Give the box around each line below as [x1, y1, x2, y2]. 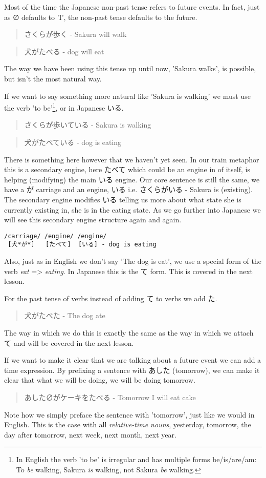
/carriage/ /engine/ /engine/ [4, 232, 107, 240]
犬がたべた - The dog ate [24, 310, 105, 321]
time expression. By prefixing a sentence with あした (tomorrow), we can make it [4, 364, 260, 375]
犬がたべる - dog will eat [24, 46, 104, 56]
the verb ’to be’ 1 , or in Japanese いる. [4, 101, 124, 113]
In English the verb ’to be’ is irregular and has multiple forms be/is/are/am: [16, 454, 257, 465]
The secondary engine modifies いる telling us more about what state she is [4, 194, 241, 204]
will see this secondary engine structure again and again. [4, 214, 182, 225]
